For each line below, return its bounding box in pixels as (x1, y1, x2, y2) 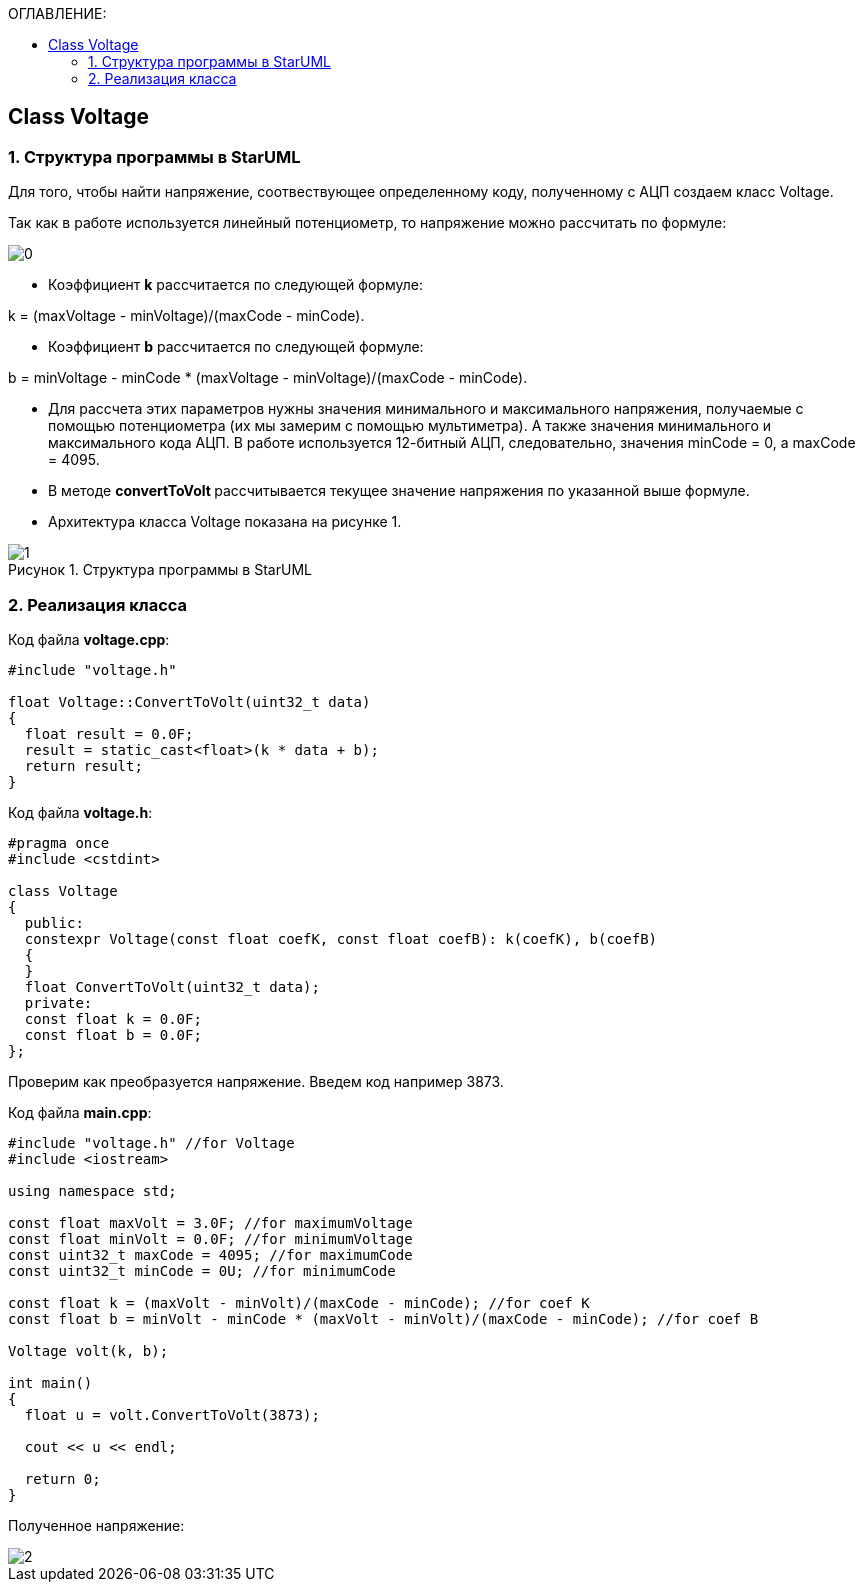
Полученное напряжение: (8, 1516, 185, 1534)
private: (24, 994, 93, 1011)
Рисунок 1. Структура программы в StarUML (8, 561, 312, 579)
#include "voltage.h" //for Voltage (8, 1134, 295, 1151)
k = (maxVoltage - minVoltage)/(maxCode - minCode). (8, 307, 365, 325)
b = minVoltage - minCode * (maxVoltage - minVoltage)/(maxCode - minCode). (8, 369, 528, 387)
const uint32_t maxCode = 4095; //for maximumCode (8, 1246, 413, 1263)
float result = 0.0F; (24, 725, 194, 742)
